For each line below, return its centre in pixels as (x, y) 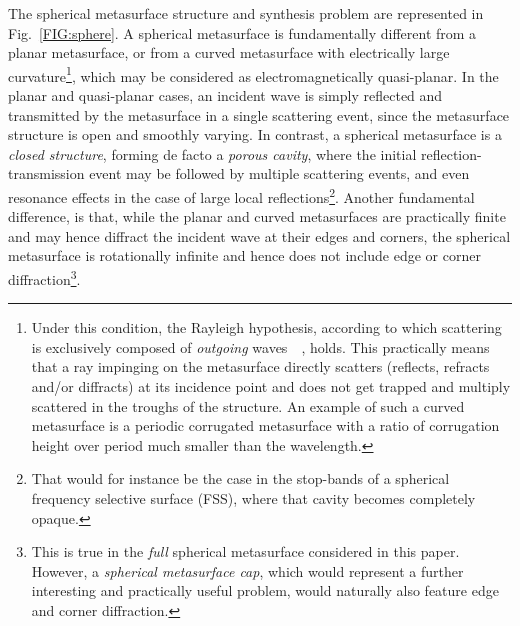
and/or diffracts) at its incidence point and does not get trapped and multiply (271, 386)
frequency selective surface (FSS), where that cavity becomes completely (253, 498)
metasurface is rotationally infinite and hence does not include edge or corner (244, 255)
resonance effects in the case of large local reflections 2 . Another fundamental (241, 195)
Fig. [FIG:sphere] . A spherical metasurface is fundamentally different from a (242, 32)
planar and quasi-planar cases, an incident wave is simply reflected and (225, 95)
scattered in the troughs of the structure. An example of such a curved (248, 405)
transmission (46, 173)
